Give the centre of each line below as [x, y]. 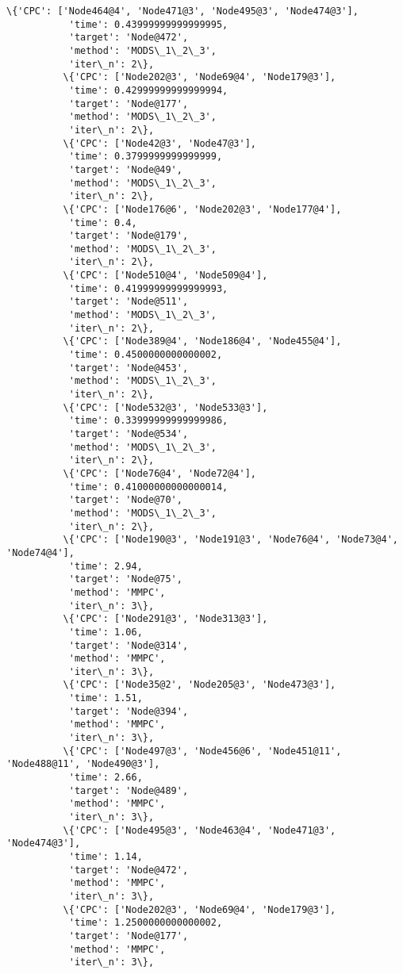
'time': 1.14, [106, 857]
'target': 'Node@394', [129, 711]
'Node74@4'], [40, 552]
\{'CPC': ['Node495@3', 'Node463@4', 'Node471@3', [200, 830]
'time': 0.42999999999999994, [148, 90]
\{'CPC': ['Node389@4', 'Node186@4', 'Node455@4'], [202, 341]
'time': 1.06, [106, 632]
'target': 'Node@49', [125, 169]
